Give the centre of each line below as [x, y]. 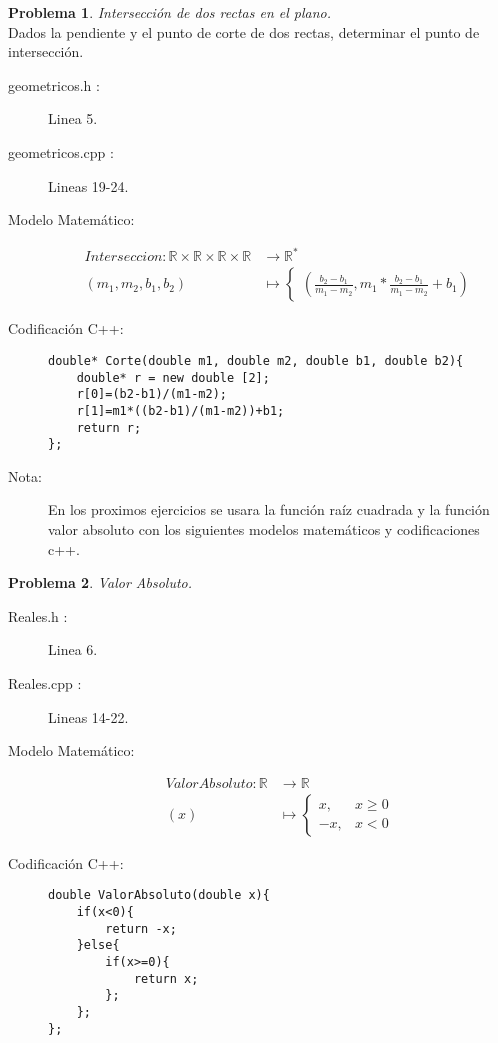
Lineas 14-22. [88, 716]
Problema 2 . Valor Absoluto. [100, 582]
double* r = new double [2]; [173, 377]
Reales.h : [38, 615]
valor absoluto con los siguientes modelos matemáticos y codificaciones [264, 529]
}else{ [98, 945]
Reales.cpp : [45, 683]
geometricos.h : [54, 84]
